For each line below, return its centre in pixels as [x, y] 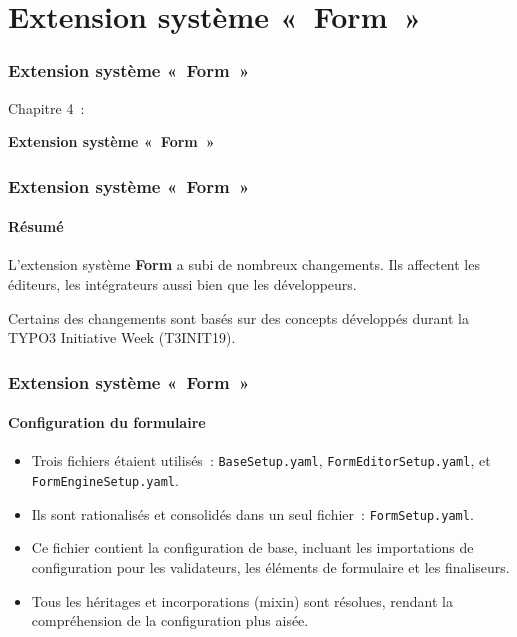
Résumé [36, 226]
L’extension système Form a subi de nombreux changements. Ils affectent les [244, 264]
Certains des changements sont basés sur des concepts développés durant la [238, 317]
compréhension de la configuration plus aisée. [170, 620]
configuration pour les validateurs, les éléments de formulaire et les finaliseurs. [270, 567]
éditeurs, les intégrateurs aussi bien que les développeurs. [182, 284]
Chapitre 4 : [46, 107]
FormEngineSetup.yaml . [105, 480]
